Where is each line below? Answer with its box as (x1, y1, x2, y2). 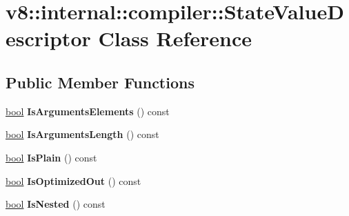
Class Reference (98, 24, 252, 52)
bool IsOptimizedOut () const (6, 173, 141, 188)
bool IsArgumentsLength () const (6, 127, 159, 141)
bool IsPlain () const (6, 150, 97, 164)
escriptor (6, 24, 91, 52)
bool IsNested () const (6, 197, 106, 211)
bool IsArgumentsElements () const (6, 104, 170, 118)
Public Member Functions (6, 71, 195, 92)
